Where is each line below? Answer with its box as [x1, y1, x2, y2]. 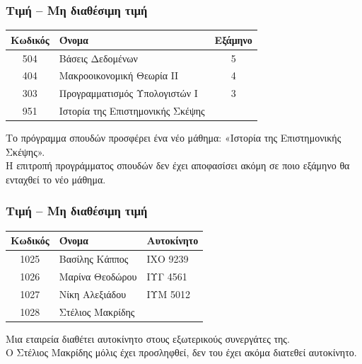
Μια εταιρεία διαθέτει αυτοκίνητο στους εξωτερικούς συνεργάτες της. [6, 331, 290, 346]
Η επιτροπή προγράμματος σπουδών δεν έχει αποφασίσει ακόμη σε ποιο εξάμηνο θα [6, 158, 350, 173]
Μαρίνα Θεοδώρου [59, 268, 137, 283]
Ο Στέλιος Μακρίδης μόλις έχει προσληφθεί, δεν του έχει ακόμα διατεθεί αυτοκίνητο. [6, 345, 357, 360]
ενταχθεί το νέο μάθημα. [6, 171, 106, 186]
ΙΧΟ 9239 [146, 251, 189, 266]
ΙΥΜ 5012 [146, 286, 190, 301]
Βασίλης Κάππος [59, 251, 129, 266]
